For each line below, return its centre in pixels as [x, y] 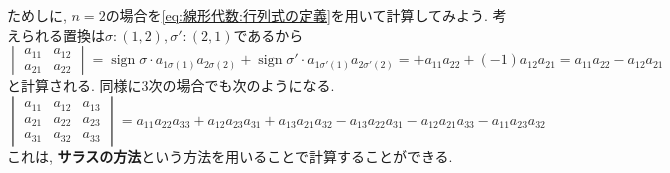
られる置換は [62, 34]
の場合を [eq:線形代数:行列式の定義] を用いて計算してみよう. [296, 15]
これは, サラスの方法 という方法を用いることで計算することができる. [230, 155]
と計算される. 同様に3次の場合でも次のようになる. [171, 85]
